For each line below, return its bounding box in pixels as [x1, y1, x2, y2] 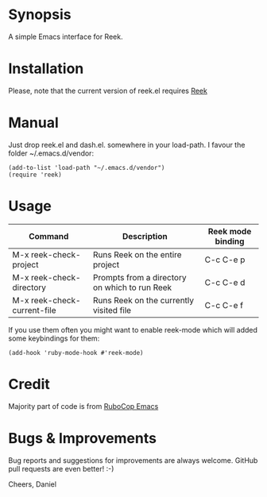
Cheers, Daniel [8, 479, 57, 489]
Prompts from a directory [92, 272, 187, 283]
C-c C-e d [204, 276, 246, 287]
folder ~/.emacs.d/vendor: [8, 148, 94, 158]
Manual [8, 114, 60, 132]
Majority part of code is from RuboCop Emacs [8, 401, 159, 410]
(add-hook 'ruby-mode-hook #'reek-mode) [8, 349, 145, 356]
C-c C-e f [204, 299, 244, 310]
